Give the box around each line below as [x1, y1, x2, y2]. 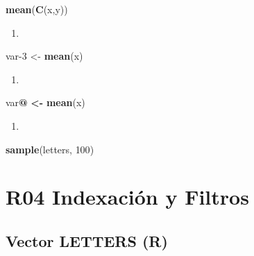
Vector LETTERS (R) [6, 230, 168, 251]
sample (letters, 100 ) [6, 142, 94, 156]
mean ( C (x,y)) [6, 2, 68, 16]
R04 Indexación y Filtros [6, 182, 249, 211]
